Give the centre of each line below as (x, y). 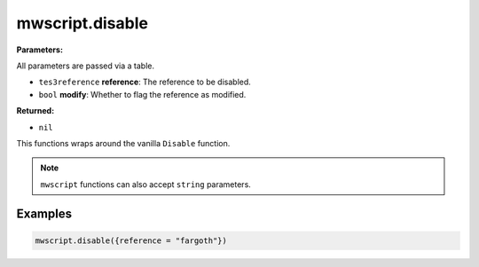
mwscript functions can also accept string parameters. (146, 184)
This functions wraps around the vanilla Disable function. (123, 143)
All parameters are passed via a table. (86, 66)
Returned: (35, 111)
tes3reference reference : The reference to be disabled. (145, 82)
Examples (44, 214)
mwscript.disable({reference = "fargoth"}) (131, 240)
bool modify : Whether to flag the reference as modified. (142, 94)
